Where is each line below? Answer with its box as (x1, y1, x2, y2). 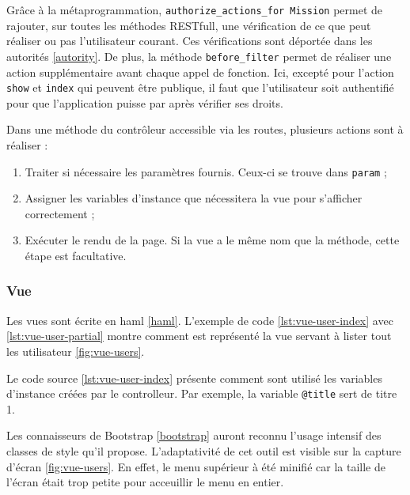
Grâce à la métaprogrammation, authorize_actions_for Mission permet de (6, 2, 383, 17)
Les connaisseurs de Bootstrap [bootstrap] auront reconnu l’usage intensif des (6, 427, 382, 444)
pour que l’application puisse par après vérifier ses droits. (6, 94, 283, 111)
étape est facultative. (25, 247, 127, 263)
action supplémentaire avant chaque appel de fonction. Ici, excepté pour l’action (6, 63, 394, 80)
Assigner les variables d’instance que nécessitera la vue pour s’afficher (25, 190, 363, 206)
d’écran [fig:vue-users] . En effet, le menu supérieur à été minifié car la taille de (6, 458, 385, 474)
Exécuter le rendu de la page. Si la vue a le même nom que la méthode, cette (25, 232, 400, 248)
